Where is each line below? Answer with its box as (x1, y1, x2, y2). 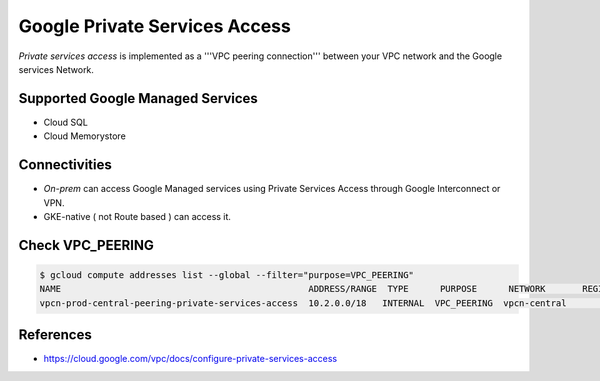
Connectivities (18, 156, 112, 174)
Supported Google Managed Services (18, 90, 259, 107)
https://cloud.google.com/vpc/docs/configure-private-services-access (43, 353, 338, 365)
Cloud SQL (43, 116, 89, 128)
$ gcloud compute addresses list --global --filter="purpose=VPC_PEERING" (39, 269, 415, 280)
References (18, 326, 92, 344)
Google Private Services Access (18, 15, 292, 37)
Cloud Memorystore (43, 130, 127, 142)
